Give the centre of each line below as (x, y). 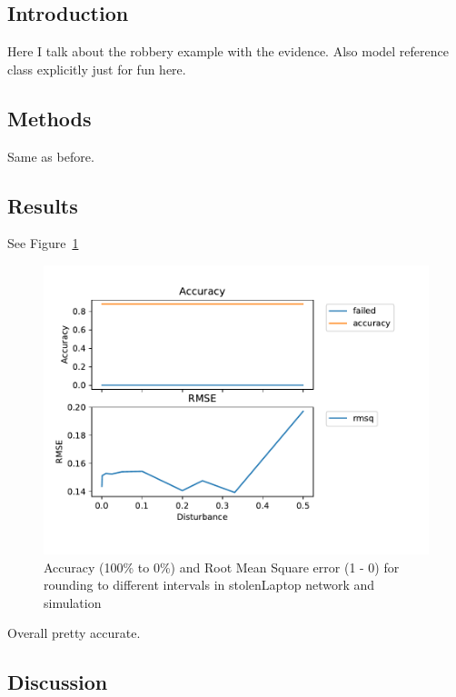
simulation (73, 602)
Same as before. (51, 156)
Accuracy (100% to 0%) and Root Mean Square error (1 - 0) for (222, 567)
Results (43, 205)
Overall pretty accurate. (74, 633)
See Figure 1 (43, 243)
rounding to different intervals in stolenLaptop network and (209, 585)
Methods (50, 118)
